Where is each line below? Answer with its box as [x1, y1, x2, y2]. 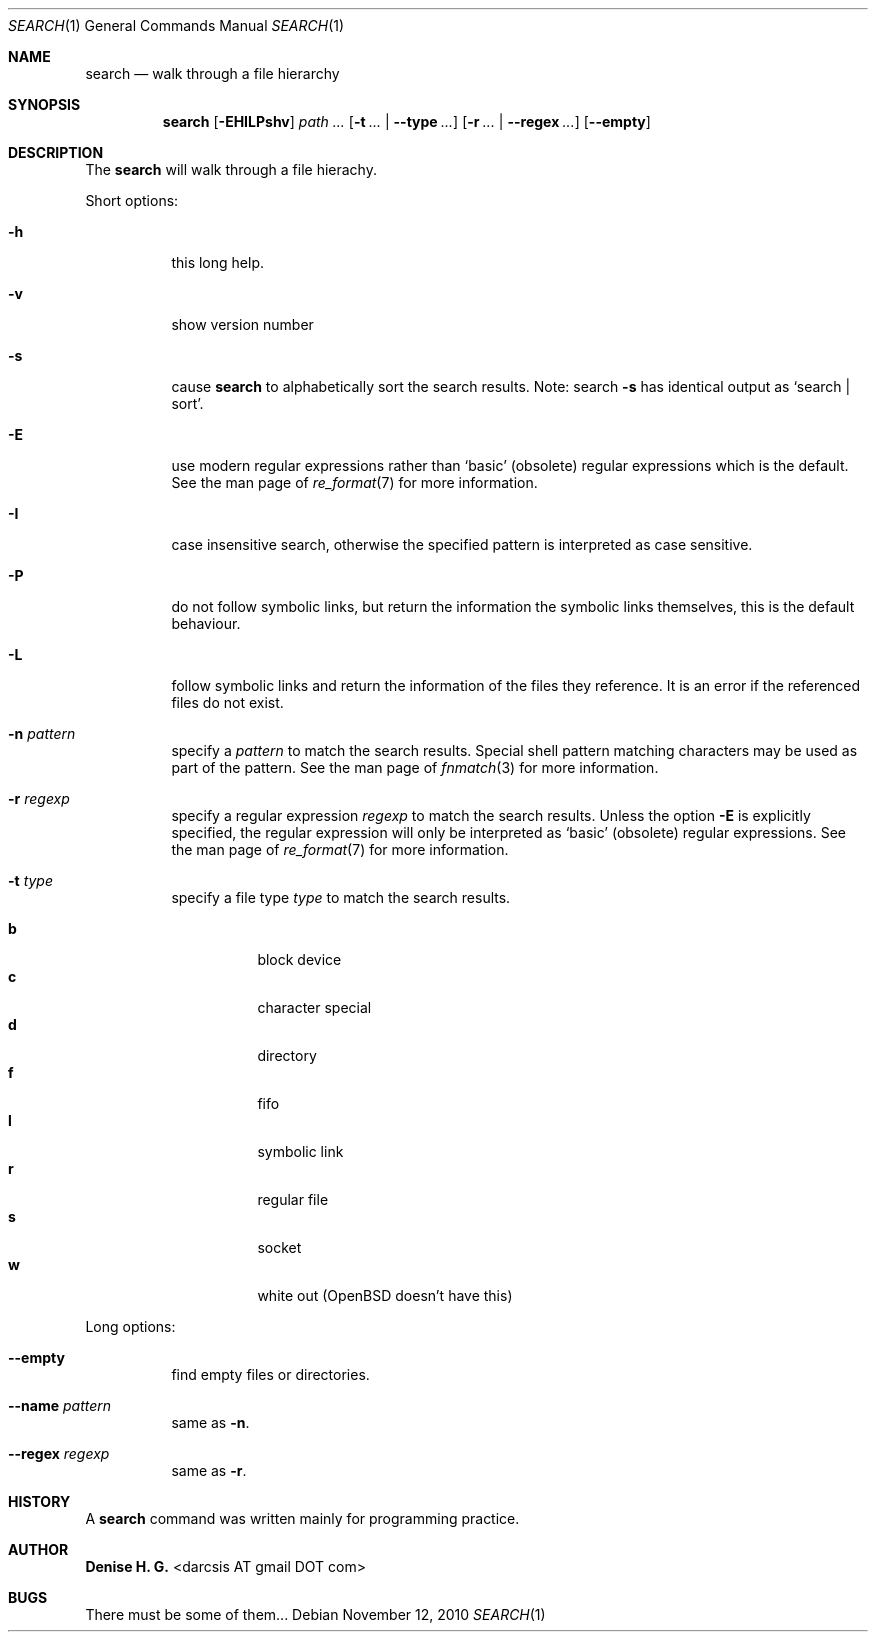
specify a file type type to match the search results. [171, 889, 511, 906]
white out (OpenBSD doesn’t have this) [257, 1287, 513, 1304]
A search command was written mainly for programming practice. [85, 1510, 520, 1527]
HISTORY [8, 1493, 71, 1510]
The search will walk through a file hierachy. [85, 161, 377, 178]
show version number [171, 316, 314, 333]
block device [257, 951, 342, 968]
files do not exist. [171, 694, 284, 711]
